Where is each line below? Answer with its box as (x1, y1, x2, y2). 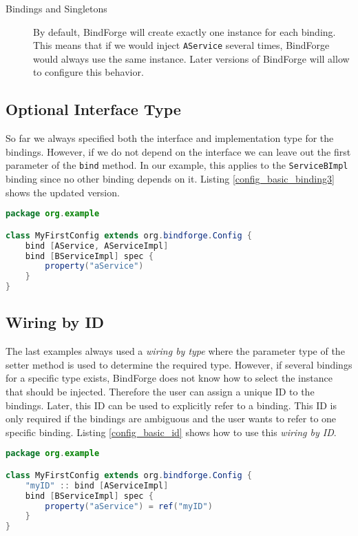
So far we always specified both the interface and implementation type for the (6, 131, 334, 145)
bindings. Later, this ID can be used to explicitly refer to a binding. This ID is (6, 398, 337, 412)
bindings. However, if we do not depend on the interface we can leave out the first (6, 144, 351, 158)
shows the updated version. (6, 185, 120, 199)
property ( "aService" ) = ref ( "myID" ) (45, 501, 213, 511)
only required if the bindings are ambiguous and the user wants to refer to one (6, 411, 337, 426)
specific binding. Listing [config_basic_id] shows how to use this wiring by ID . (6, 424, 337, 439)
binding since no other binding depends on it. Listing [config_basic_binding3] (6, 172, 335, 186)
